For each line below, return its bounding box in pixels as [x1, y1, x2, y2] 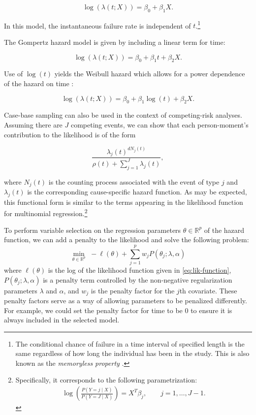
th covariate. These [179, 285, 237, 295]
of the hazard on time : [4, 78, 74, 89]
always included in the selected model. [4, 315, 120, 325]
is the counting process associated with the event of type [48, 176, 220, 187]
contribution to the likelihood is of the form [4, 129, 136, 139]
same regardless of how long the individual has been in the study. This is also [15, 348, 250, 358]
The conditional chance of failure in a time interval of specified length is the [15, 338, 245, 349]
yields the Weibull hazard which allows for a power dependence [54, 68, 245, 79]
